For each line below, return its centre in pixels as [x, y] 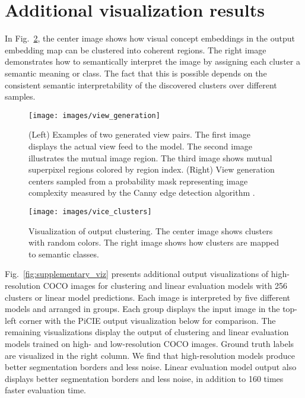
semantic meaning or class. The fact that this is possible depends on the [136, 73]
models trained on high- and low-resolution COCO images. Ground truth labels [150, 343]
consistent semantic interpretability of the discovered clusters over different [141, 85]
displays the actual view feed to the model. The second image [141, 146]
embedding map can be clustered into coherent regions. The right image [136, 50]
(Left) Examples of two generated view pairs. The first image [140, 134]
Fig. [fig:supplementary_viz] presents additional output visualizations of [137, 274]
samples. [20, 96]
